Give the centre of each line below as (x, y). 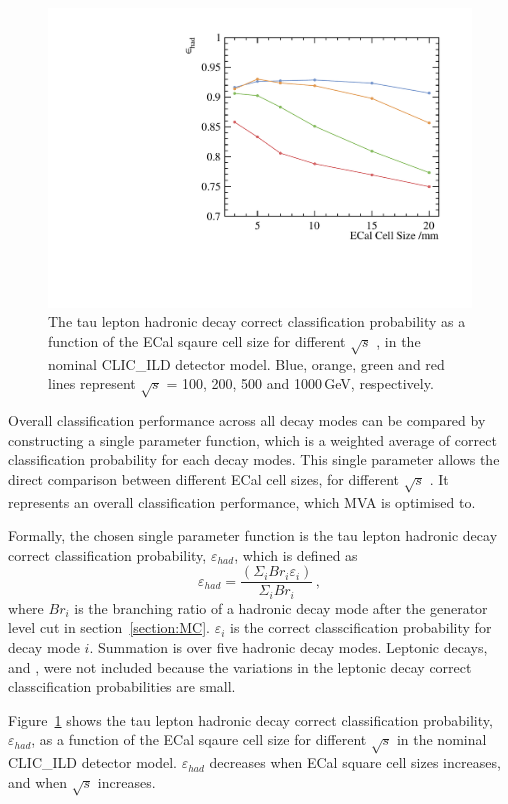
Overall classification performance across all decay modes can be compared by (247, 419)
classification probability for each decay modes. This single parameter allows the (254, 459)
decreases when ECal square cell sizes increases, (355, 762)
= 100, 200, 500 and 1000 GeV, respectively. (300, 383)
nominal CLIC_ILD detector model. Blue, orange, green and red (246, 363)
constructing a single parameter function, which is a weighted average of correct (252, 439)
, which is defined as (296, 554)
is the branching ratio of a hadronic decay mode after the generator (281, 607)
